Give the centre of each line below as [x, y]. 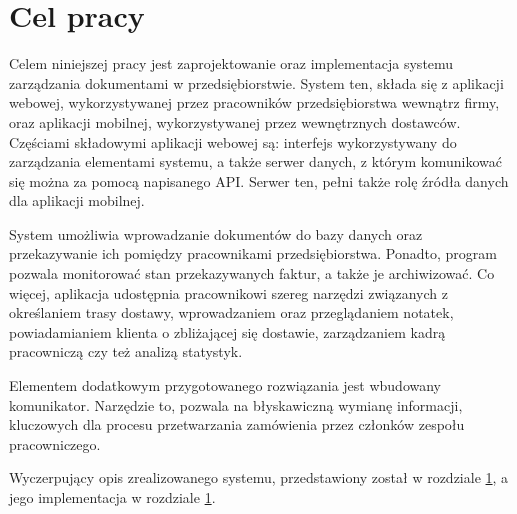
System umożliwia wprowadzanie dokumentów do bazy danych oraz [216, 233]
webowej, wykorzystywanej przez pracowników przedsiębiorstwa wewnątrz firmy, [254, 102]
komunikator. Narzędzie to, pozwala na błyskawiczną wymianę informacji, [236, 404]
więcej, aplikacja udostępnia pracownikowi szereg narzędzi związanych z [228, 292]
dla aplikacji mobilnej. [77, 200]
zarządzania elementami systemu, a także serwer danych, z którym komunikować [256, 161]
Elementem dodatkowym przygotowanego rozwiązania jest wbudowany [225, 385]
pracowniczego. [55, 443]
